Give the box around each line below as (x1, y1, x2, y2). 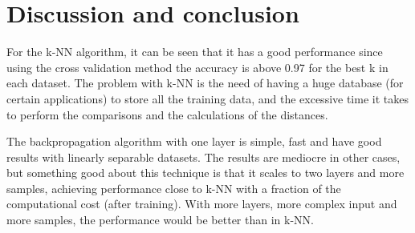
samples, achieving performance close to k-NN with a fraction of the (6, 179, 341, 196)
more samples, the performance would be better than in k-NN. (6, 211, 314, 228)
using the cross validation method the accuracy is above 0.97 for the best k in (6, 58, 389, 75)
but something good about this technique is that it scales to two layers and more (6, 164, 405, 181)
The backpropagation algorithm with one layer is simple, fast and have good (6, 133, 382, 150)
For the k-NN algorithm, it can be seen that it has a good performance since (6, 43, 383, 60)
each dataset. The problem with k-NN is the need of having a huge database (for (6, 74, 404, 91)
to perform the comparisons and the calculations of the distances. (6, 106, 328, 123)
